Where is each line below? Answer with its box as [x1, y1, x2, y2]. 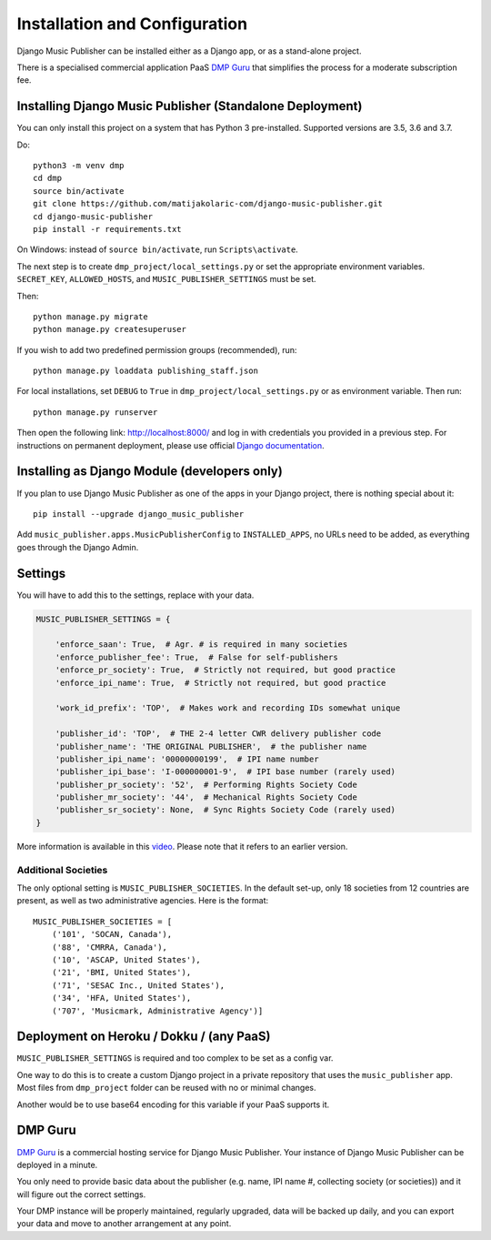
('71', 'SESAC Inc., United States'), [51, 980, 225, 991]
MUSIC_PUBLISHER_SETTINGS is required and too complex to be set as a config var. [16, 1053, 334, 1064]
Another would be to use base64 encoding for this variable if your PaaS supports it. [16, 1099, 330, 1110]
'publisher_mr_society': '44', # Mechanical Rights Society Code [55, 792, 358, 802]
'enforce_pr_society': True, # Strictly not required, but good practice [55, 665, 396, 675]
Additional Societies [16, 863, 108, 876]
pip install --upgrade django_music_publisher [33, 509, 245, 519]
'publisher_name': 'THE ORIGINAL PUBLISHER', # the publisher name [55, 741, 367, 751]
